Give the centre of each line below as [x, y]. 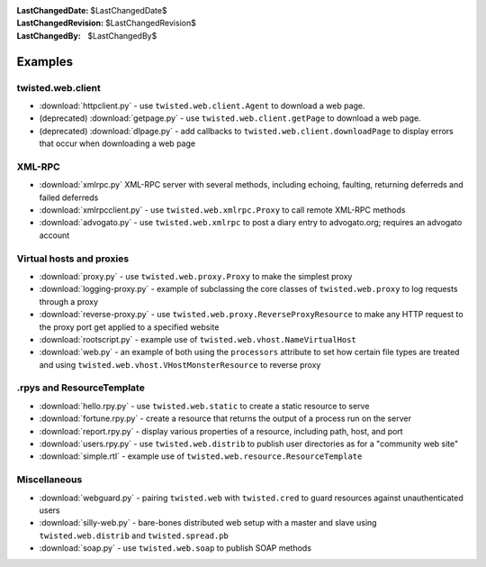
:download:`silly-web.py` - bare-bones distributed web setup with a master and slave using [208, 523]
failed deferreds [69, 197]
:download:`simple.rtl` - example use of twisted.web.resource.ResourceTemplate [201, 456]
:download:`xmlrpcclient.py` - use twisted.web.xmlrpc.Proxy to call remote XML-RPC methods [222, 210]
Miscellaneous [49, 480]
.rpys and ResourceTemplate [81, 388]
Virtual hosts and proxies [73, 259]
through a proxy [69, 301]
